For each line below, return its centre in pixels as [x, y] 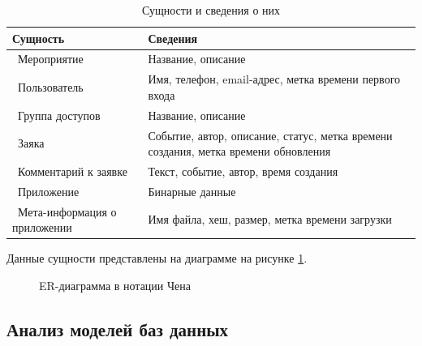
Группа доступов [59, 115]
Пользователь [50, 87]
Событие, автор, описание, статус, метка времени [270, 135]
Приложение [48, 191]
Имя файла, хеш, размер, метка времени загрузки [270, 219]
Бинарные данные [192, 191]
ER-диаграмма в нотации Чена [115, 285]
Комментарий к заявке [72, 171]
